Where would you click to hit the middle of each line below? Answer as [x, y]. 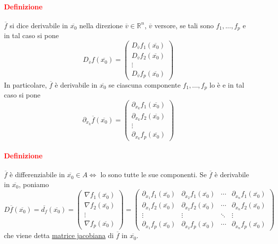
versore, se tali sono [184, 25]
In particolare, [25, 84]
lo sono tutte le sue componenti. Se [154, 174]
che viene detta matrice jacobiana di [59, 235]
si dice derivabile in [39, 25]
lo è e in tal [227, 84]
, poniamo [34, 184]
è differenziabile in [37, 174]
